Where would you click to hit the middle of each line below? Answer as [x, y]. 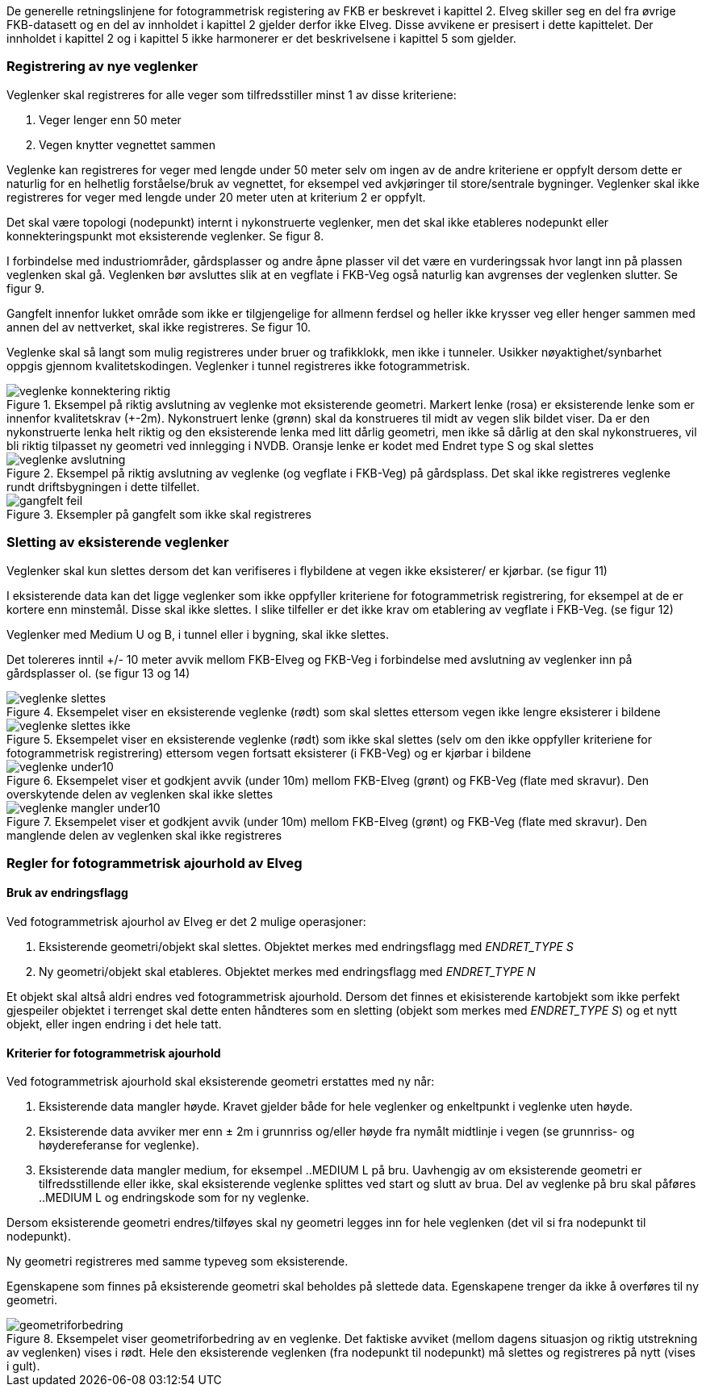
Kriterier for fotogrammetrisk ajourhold [114, 1053]
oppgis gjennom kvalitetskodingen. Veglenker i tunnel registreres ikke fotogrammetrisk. [238, 365]
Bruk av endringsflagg [67, 893]
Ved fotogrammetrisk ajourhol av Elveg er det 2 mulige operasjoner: [186, 922]
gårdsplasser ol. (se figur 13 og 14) [98, 673]
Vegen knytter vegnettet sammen [127, 144]
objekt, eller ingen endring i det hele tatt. [114, 1024]
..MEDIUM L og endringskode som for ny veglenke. [174, 1198]
